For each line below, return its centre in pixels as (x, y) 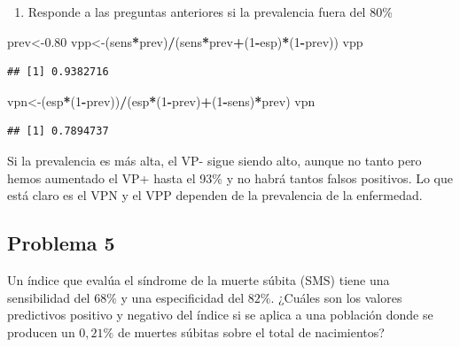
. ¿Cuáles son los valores (336, 297)
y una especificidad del (183, 297)
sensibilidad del (49, 297)
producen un (41, 332)
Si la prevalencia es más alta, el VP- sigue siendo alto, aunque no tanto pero (214, 160)
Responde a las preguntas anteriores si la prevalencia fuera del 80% (210, 12)
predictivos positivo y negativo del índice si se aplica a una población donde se (220, 315)
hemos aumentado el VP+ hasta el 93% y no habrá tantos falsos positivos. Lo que (230, 177)
